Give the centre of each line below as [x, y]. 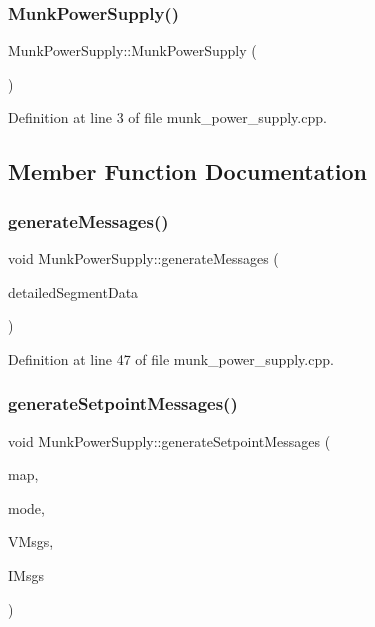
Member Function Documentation [188, 171]
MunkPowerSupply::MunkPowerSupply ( [132, 50]
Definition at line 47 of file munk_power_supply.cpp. [171, 358]
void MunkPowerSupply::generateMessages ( [143, 258]
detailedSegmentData [73, 291]
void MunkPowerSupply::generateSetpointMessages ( [169, 440]
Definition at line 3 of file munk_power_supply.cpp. [167, 117]
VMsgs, [31, 541]
